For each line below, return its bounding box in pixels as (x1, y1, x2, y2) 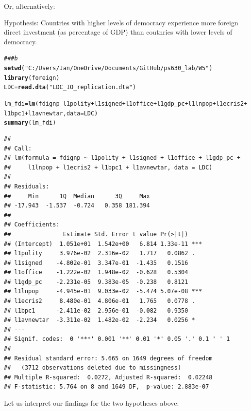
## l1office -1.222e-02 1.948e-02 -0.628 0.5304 (4, 269, 188, 276)
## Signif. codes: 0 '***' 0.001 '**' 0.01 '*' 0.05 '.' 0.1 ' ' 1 (4, 336, 230, 343)
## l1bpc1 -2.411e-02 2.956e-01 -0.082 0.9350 (4, 307, 188, 314)
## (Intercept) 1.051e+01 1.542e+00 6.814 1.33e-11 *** (4, 240, 202, 247)
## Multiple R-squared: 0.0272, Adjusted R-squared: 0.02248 (4, 374, 213, 381)
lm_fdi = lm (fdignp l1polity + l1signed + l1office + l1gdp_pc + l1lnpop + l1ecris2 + (4, 100, 248, 107)
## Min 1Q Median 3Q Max (4, 192, 150, 200)
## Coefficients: (4, 221, 60, 228)
